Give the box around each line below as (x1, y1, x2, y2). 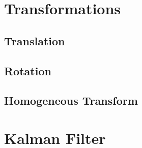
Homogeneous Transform (4, 93, 138, 108)
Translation (4, 33, 65, 48)
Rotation (4, 63, 51, 78)
